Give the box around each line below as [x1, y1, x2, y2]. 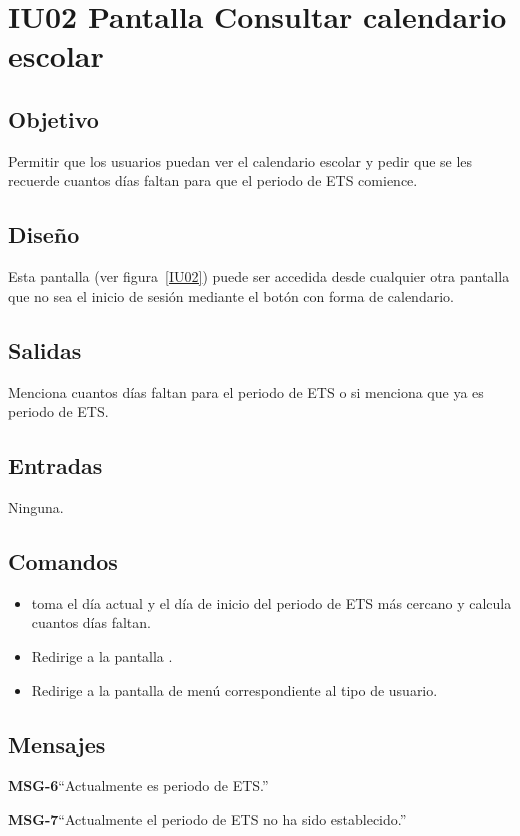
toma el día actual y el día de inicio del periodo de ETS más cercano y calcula [31, 592, 512, 613]
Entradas [8, 450, 103, 481]
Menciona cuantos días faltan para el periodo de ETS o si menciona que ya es [8, 381, 484, 402]
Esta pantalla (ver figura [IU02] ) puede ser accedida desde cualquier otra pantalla [8, 266, 510, 287]
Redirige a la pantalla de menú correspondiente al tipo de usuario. [31, 679, 438, 700]
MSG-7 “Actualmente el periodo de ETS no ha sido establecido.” [8, 808, 407, 829]
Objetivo [8, 103, 99, 134]
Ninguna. [8, 496, 64, 517]
